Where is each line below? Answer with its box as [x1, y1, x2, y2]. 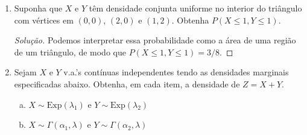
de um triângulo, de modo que [14, 45, 126, 58]
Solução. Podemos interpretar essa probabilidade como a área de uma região [14, 34, 296, 46]
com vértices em [14, 13, 74, 26]
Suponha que [14, 2, 63, 14]
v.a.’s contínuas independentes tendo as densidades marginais [63, 66, 289, 78]
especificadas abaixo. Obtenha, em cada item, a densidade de [14, 77, 240, 90]
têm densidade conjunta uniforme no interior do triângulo [89, 2, 302, 14]
